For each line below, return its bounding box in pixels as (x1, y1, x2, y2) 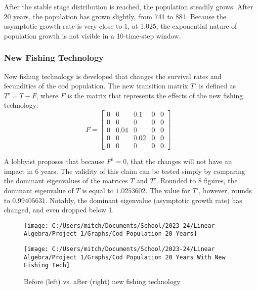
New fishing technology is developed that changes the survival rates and (4, 71, 222, 81)
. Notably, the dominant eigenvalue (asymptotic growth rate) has (45, 195, 242, 205)
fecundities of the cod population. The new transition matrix (4, 81, 188, 91)
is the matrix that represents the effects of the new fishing (67, 90, 243, 100)
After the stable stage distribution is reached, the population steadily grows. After (4, 1, 253, 11)
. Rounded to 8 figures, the (156, 175, 238, 186)
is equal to (82, 185, 114, 195)
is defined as (199, 81, 236, 91)
